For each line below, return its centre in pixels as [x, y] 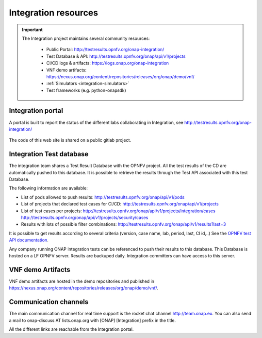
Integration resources [54, 13]
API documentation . [29, 240]
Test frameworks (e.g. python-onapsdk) [86, 90]
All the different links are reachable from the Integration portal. [71, 329]
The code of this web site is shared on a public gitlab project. [70, 140]
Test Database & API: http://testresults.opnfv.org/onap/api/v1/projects [116, 56]
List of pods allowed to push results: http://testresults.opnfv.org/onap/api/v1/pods [103, 197]
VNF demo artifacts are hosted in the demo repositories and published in [82, 281]
